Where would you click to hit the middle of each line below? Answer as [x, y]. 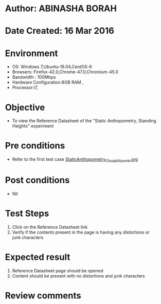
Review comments [43, 295]
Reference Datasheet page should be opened [58, 271]
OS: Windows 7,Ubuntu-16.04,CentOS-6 [52, 67]
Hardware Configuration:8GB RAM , [48, 82]
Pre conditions [35, 146]
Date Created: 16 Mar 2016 [60, 31]
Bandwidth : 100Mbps [34, 77]
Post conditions [37, 180]
